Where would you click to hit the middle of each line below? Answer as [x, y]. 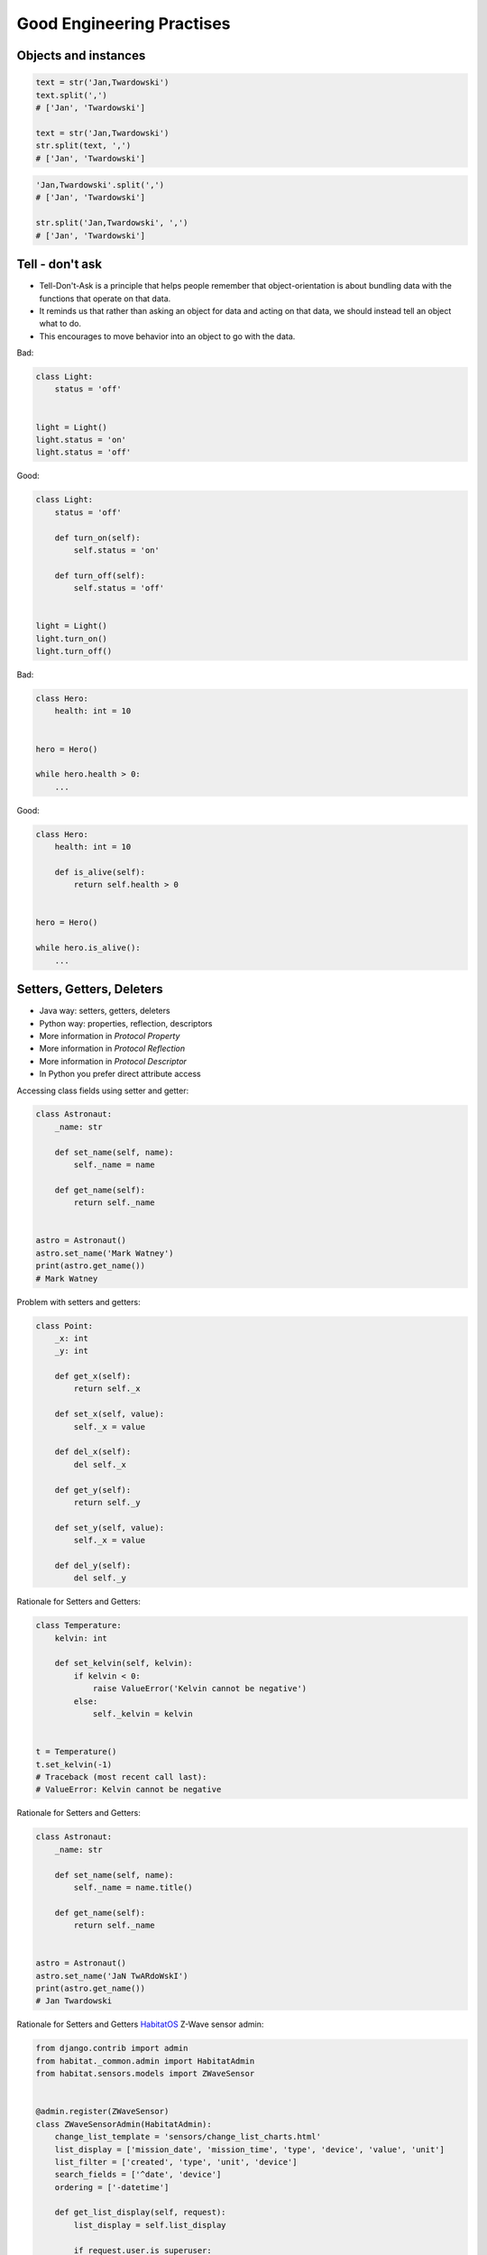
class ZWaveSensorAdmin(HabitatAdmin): [124, 2124]
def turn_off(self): [100, 575]
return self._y [107, 1502]
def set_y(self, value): [110, 1528]
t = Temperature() [76, 1752]
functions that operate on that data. [105, 299]
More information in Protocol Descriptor [113, 1061]
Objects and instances [81, 55]
